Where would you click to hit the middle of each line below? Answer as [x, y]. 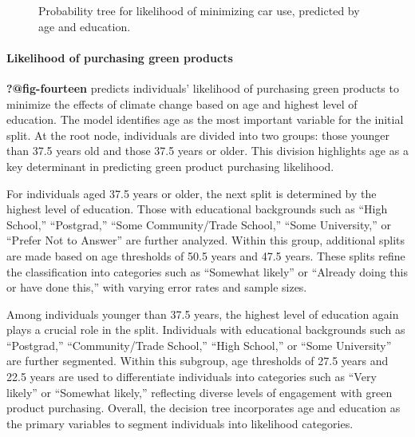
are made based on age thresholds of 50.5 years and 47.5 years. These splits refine [206, 255]
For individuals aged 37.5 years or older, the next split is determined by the [192, 193]
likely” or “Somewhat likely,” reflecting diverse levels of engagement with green [200, 392]
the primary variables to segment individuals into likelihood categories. [180, 423]
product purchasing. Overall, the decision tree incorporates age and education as [204, 408]
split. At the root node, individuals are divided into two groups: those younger [198, 135]
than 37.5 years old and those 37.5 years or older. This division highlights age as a [207, 151]
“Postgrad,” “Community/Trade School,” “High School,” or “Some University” [199, 345]
